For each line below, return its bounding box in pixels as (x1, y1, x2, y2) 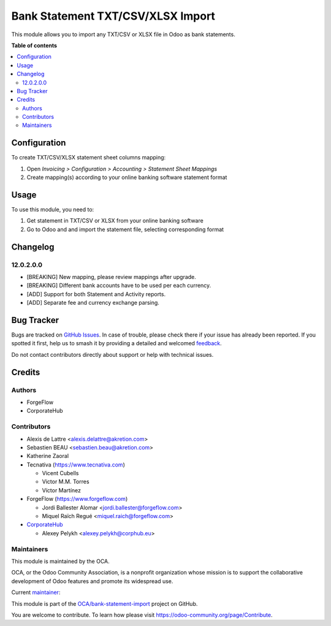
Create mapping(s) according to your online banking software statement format (26, 174, 227, 181)
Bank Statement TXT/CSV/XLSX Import (11, 9, 216, 23)
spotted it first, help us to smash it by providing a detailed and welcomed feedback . (11, 340, 222, 347)
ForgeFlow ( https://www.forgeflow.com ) (26, 495, 128, 503)
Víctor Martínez (42, 486, 82, 494)
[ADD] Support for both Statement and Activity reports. (26, 290, 165, 297)
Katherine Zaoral (26, 452, 69, 460)
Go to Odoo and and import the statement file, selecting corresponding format (26, 226, 224, 233)
